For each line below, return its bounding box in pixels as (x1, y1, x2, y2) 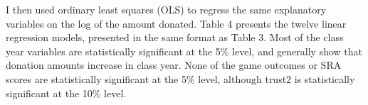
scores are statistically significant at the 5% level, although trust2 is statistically (6, 71, 355, 86)
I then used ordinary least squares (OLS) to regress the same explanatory (6, 2, 327, 16)
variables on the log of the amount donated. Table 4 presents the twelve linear (6, 16, 347, 31)
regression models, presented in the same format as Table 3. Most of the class (6, 30, 344, 45)
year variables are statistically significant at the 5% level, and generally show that (6, 43, 363, 58)
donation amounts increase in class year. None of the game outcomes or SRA (6, 57, 342, 72)
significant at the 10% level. (6, 85, 127, 100)
